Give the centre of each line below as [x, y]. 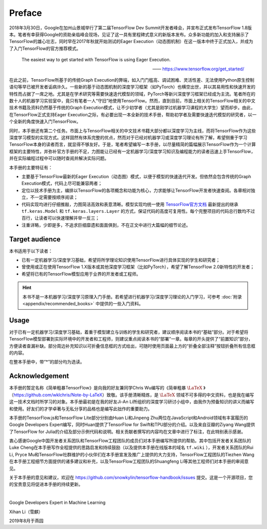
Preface [25, 13]
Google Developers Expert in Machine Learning [57, 503]
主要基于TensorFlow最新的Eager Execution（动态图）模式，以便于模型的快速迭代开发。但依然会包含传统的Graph [136, 176]
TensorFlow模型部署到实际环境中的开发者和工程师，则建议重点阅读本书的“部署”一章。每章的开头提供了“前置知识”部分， [131, 339]
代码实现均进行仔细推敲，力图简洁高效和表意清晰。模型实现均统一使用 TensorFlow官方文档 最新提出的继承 [130, 204]
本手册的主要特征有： [31, 167]
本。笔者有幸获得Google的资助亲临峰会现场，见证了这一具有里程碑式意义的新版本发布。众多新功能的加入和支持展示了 [129, 34]
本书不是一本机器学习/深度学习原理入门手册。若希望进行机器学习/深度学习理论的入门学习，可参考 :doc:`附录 [132, 296]
